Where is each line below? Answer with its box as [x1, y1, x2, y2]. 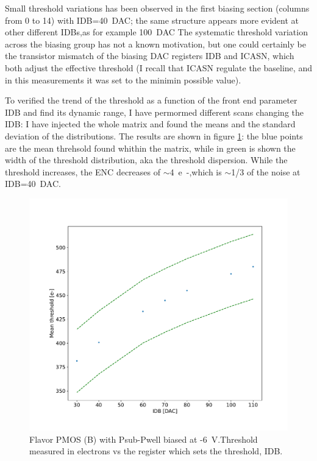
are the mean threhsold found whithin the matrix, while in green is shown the [5, 141, 296, 154]
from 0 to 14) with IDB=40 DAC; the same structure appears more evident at [5, 13, 299, 26]
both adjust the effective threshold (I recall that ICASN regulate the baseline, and [5, 61, 312, 74]
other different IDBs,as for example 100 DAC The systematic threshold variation [5, 26, 308, 38]
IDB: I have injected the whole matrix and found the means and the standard [5, 118, 296, 130]
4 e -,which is [169, 165, 222, 178]
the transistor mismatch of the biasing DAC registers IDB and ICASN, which [5, 49, 294, 62]
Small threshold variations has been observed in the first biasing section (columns [5, 2, 310, 14]
